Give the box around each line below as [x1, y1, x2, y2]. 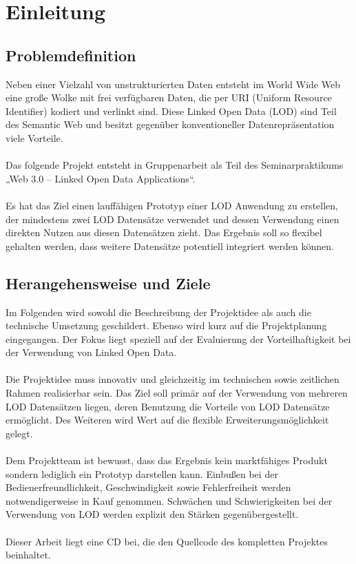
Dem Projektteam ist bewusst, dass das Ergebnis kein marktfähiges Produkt [6, 453, 328, 468]
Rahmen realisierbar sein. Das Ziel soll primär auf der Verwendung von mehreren [6, 386, 348, 400]
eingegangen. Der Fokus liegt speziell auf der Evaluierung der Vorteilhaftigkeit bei [6, 331, 351, 346]
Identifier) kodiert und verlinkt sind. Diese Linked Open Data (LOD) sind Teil [6, 103, 337, 118]
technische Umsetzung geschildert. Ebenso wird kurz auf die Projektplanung [6, 318, 327, 333]
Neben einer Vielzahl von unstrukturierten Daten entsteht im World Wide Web [6, 76, 340, 91]
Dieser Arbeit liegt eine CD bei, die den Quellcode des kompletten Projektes [6, 534, 328, 548]
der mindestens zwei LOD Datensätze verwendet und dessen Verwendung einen [6, 211, 339, 226]
